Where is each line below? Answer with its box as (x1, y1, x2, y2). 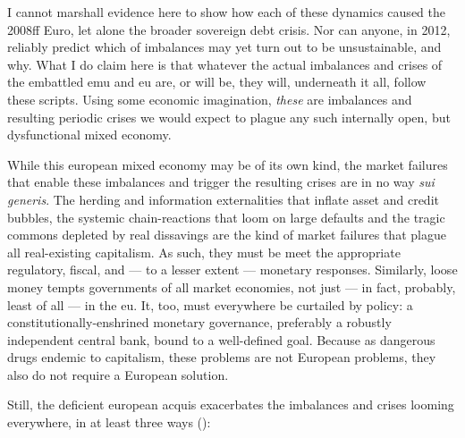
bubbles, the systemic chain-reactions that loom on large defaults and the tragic (7, 207, 445, 226)
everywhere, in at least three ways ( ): (7, 413, 211, 432)
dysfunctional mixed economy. (7, 125, 172, 144)
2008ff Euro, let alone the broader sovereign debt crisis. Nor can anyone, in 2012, (7, 20, 451, 38)
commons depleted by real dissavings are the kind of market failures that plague (7, 225, 446, 244)
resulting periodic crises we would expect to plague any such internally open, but (7, 107, 451, 126)
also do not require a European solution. (7, 365, 229, 383)
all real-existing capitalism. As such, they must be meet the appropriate (7, 242, 401, 261)
